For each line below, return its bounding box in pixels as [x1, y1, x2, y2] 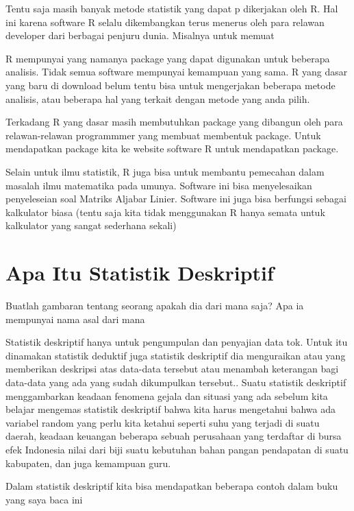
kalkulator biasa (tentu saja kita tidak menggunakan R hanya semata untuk [5, 204, 325, 219]
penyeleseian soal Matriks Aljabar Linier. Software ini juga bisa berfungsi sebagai [5, 191, 346, 206]
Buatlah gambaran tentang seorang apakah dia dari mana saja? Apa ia [5, 298, 304, 313]
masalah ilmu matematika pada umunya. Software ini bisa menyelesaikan [5, 178, 312, 192]
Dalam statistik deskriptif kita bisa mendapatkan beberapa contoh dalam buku [5, 479, 338, 493]
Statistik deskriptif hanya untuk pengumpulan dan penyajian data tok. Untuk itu [5, 335, 348, 349]
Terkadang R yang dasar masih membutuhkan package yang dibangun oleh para [5, 115, 343, 129]
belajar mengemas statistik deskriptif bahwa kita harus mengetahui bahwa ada [5, 402, 336, 416]
